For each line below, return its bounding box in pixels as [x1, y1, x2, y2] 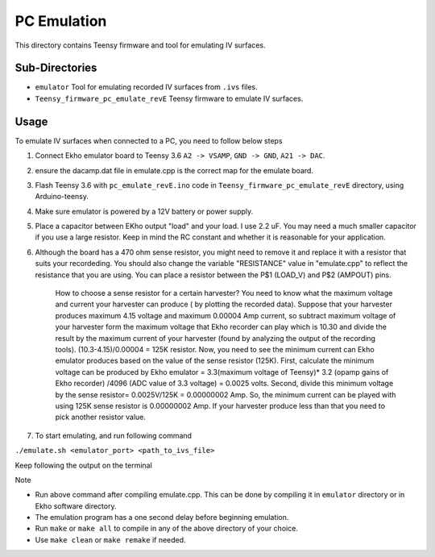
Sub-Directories [14, 61, 97, 75]
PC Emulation [14, 12, 107, 30]
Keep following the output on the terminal [14, 460, 152, 470]
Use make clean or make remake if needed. [35, 534, 186, 544]
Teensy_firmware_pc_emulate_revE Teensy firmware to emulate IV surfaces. [35, 94, 304, 103]
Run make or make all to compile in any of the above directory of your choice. [35, 524, 298, 534]
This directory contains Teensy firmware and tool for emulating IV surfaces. [14, 40, 266, 50]
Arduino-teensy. [35, 192, 89, 202]
